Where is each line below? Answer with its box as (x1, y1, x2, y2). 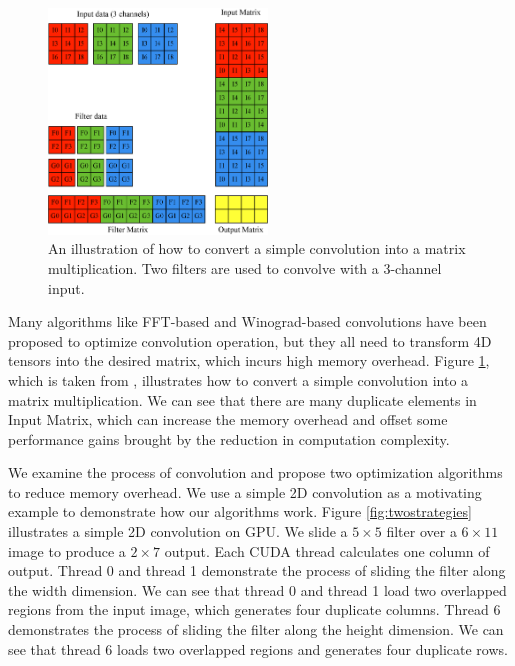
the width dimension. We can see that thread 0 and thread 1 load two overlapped (8, 579, 507, 600)
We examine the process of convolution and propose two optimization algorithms (8, 462, 503, 483)
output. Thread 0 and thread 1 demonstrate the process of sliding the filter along (8, 560, 506, 581)
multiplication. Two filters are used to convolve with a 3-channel (48, 257, 442, 278)
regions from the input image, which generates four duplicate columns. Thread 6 (8, 599, 501, 620)
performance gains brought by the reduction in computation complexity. (8, 428, 450, 449)
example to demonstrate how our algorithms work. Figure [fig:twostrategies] (8, 501, 472, 522)
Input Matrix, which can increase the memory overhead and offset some (8, 409, 448, 430)
